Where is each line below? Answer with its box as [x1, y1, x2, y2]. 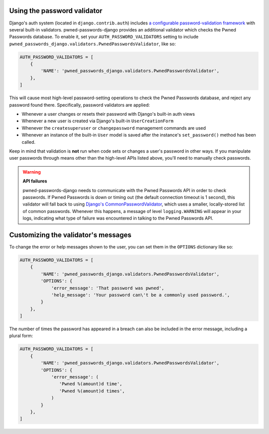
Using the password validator [9, 6, 103, 15]
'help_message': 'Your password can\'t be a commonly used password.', [51, 292, 230, 298]
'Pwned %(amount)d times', [59, 388, 125, 394]
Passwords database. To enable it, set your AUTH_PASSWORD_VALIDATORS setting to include [9, 34, 199, 40]
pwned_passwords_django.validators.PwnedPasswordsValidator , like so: [9, 40, 176, 47]
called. [21, 139, 36, 145]
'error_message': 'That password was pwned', [51, 285, 164, 291]
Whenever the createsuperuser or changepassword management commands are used [21, 125, 206, 131]
